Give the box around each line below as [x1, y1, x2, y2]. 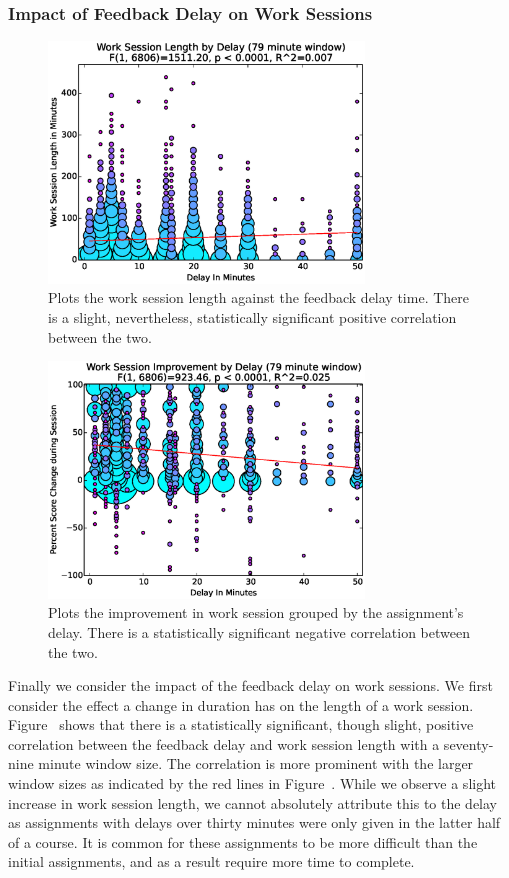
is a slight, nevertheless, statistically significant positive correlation [48, 306, 457, 327]
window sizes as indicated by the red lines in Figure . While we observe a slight [8, 773, 497, 794]
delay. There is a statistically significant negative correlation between [48, 621, 470, 642]
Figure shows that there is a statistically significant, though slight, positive [8, 714, 474, 735]
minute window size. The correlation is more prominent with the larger [38, 753, 474, 774]
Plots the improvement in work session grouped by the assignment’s [48, 602, 464, 623]
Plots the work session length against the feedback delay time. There [48, 287, 470, 308]
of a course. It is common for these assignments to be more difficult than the [8, 831, 478, 852]
